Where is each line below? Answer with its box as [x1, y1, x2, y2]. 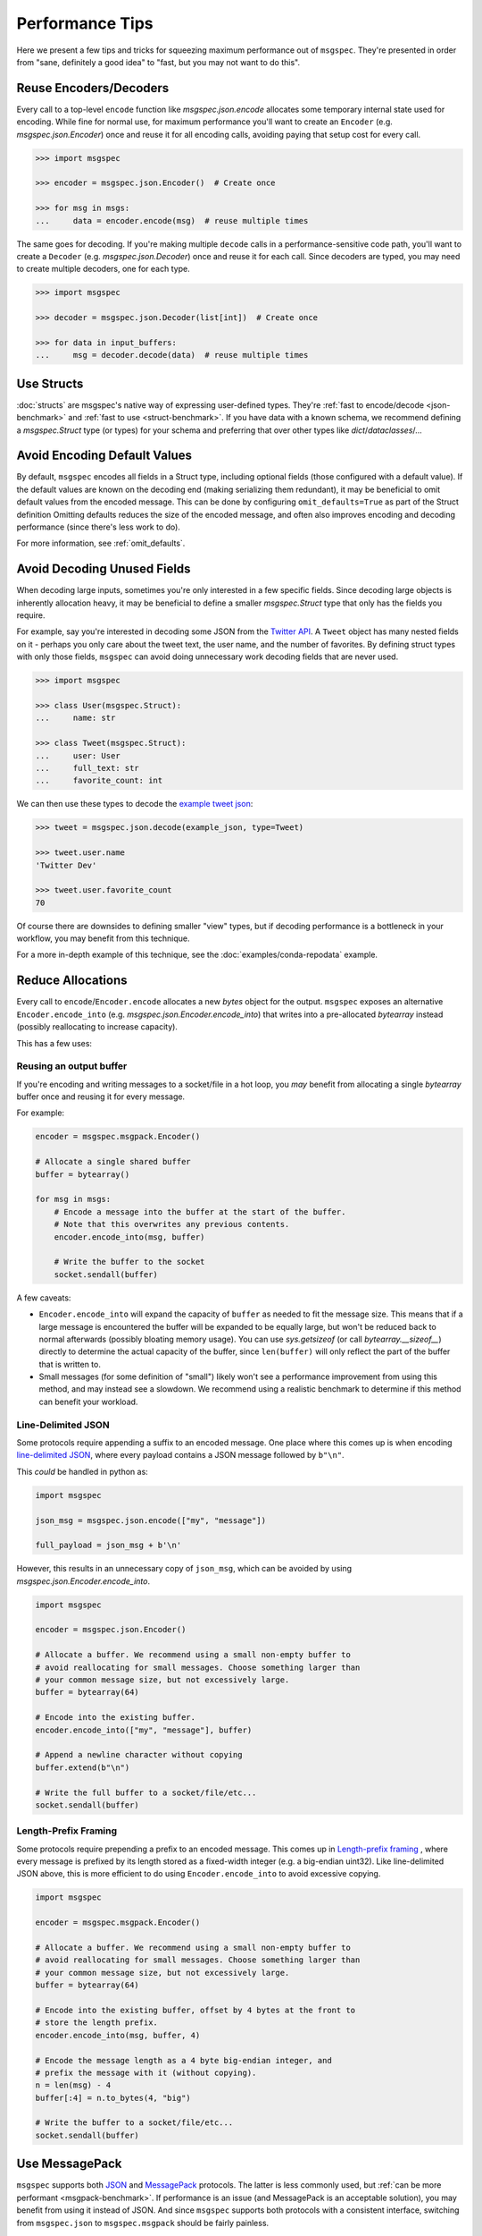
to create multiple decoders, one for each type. [16, 264, 191, 275]
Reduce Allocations [16, 973, 128, 988]
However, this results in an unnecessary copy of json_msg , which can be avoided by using [16, 1563, 353, 1574]
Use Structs [16, 376, 84, 391]
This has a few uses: [16, 1038, 93, 1048]
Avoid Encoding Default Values [16, 448, 192, 463]
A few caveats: [16, 1292, 71, 1303]
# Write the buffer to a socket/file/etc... [35, 2118, 234, 2128]
